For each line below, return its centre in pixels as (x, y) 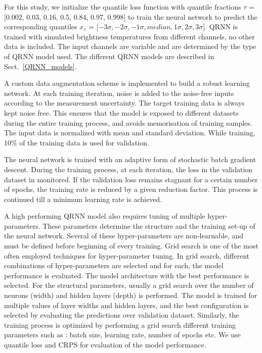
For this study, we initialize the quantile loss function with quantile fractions (123, 7)
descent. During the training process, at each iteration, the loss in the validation (128, 169)
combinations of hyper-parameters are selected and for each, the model (114, 265)
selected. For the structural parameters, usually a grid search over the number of (129, 285)
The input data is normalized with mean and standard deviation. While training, (130, 133)
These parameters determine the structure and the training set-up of (149, 225)
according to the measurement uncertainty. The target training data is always (124, 103)
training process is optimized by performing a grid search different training (120, 324)
